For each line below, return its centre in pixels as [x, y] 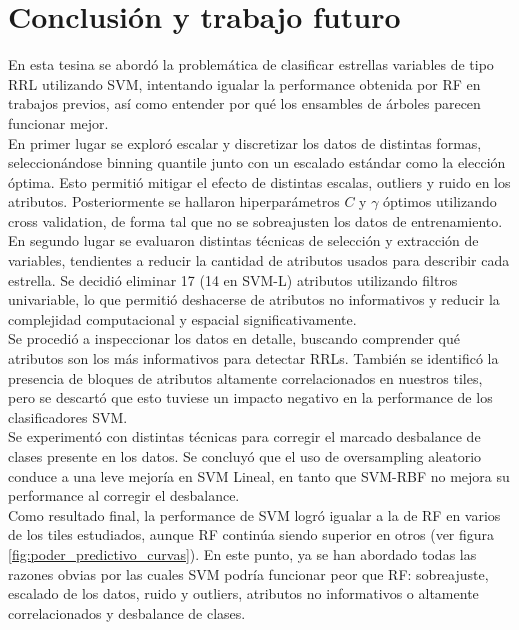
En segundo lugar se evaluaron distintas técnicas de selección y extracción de [243, 240]
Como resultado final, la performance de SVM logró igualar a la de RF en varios [254, 514]
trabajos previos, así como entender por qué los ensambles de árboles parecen [244, 103]
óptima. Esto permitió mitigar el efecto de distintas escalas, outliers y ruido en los [259, 181]
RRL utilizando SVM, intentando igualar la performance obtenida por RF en [244, 83]
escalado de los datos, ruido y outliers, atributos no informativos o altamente [243, 593]
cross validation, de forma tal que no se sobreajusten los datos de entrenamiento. [255, 220]
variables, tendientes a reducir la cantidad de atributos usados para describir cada [259, 260]
